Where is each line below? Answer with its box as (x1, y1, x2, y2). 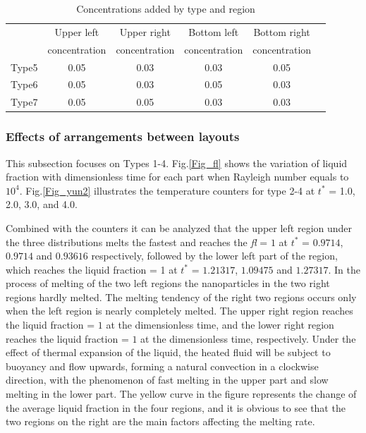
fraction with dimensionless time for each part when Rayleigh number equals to (6, 169, 349, 184)
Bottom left (188, 24, 239, 39)
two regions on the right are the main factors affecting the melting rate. (6, 414, 315, 429)
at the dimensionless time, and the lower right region (106, 317, 334, 332)
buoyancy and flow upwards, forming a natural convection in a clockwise (6, 358, 319, 373)
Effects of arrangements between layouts (6, 128, 240, 145)
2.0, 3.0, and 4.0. (6, 197, 78, 212)
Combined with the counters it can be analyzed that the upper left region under (6, 220, 353, 235)
